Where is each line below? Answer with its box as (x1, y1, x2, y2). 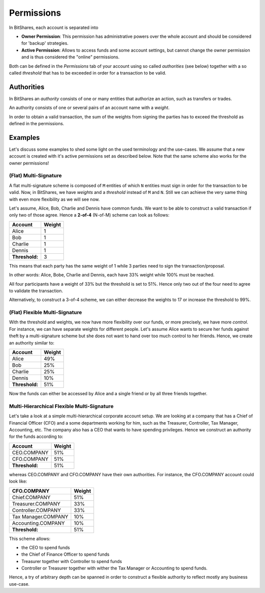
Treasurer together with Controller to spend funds (21, 558, 122, 564)
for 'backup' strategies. (21, 40, 69, 46)
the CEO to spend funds (21, 544, 70, 550)
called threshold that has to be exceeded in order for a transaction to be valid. (9, 70, 166, 76)
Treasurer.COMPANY (12, 500, 61, 507)
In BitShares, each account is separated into (9, 25, 99, 30)
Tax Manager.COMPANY (12, 513, 69, 520)
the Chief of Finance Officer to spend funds (21, 551, 110, 557)
